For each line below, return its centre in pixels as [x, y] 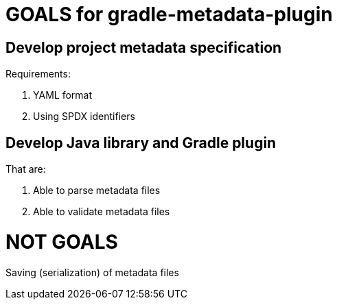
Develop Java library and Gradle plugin [141, 143]
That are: [26, 169]
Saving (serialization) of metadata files [92, 272]
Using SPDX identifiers [84, 117]
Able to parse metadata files [97, 191]
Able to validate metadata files [102, 212]
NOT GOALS [62, 242]
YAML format [62, 95]
